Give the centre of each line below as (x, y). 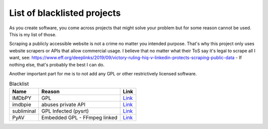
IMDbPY (22, 98)
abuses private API (64, 104)
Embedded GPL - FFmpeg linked (79, 118)
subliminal (24, 111)
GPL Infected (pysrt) (65, 111)
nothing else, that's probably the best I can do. (57, 64)
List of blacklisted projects (65, 13)
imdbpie (22, 104)
